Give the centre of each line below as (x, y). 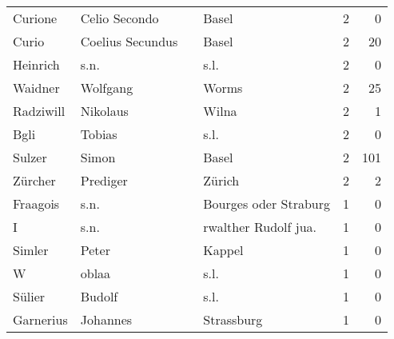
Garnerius (40, 319)
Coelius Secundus (129, 41)
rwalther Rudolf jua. (260, 227)
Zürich (221, 180)
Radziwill (39, 111)
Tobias (99, 134)
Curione (35, 18)
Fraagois (36, 203)
